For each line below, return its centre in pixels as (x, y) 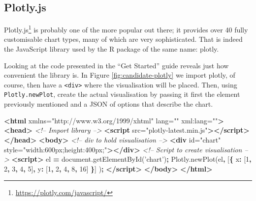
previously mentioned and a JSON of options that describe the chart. (109, 104)
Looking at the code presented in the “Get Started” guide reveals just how (116, 65)
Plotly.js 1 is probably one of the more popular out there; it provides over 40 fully (126, 29)
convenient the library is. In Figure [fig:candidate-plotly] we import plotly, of (120, 75)
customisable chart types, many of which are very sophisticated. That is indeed (123, 39)
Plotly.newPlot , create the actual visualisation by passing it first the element (122, 94)
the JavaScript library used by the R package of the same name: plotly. (112, 49)
